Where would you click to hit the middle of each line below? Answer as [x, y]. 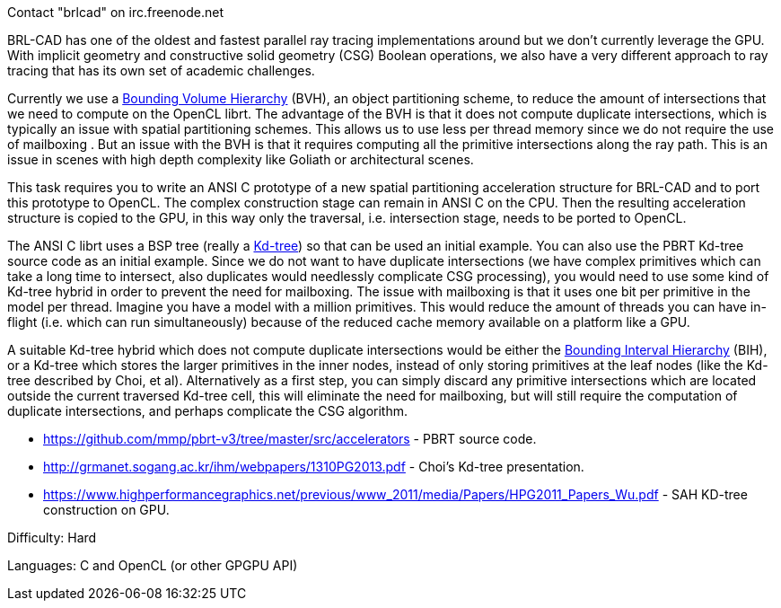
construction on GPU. [106, 510]
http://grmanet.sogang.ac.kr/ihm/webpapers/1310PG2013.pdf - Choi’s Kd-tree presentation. [314, 467]
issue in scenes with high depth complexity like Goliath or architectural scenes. [241, 159]
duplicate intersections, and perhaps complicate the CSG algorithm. [208, 411]
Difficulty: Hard [52, 538]
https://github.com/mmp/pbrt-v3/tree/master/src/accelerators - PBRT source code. [290, 439]
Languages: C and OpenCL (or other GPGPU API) [153, 565]
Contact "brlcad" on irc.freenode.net [115, 12]
